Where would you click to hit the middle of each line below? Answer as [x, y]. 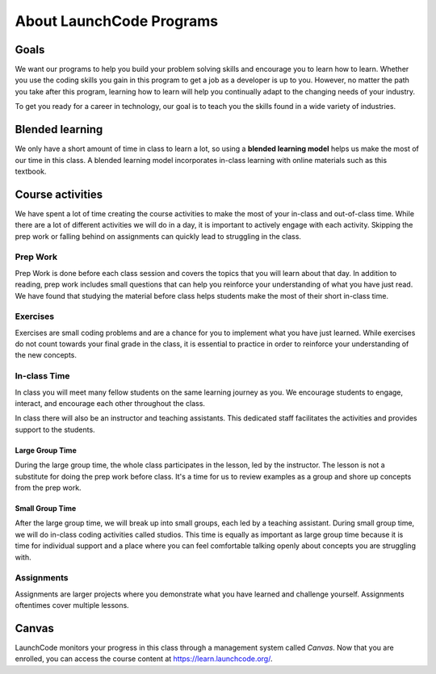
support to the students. [55, 429]
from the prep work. [48, 488]
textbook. [31, 171]
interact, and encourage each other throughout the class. [110, 403]
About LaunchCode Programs [116, 21]
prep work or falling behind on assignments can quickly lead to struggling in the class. [158, 236]
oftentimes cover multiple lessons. [72, 605]
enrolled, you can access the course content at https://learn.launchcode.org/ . [144, 659]
